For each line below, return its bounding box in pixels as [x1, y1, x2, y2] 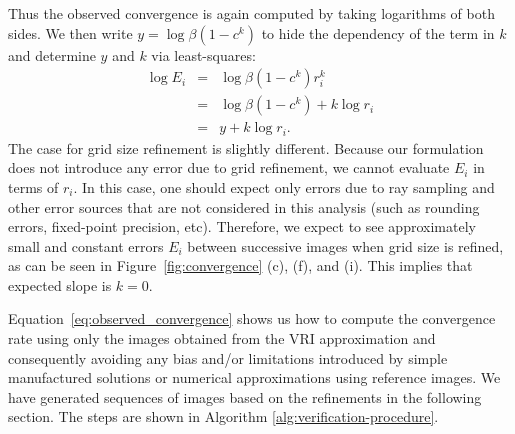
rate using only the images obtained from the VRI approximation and [8, 328, 436, 349]
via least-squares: [151, 44, 256, 65]
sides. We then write [8, 22, 133, 43]
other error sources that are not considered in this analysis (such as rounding [8, 196, 480, 217]
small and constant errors [8, 235, 164, 256]
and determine [8, 44, 96, 65]
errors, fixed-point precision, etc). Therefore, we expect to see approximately [8, 216, 476, 237]
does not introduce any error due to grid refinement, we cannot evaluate [8, 157, 450, 178]
